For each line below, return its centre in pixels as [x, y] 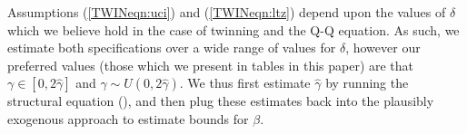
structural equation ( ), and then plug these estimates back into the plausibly [221, 101]
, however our [383, 48]
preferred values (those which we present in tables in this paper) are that [211, 65]
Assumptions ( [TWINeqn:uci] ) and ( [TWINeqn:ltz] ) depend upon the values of [227, 12]
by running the [367, 83]
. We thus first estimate [245, 83]
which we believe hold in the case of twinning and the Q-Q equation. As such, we [233, 29]
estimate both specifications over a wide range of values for [172, 48]
